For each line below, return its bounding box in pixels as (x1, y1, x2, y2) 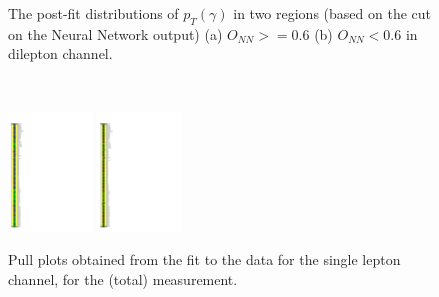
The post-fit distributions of (8, 3, 179, 23)
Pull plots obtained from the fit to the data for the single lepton (8, 249, 401, 270)
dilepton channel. (8, 43, 113, 64)
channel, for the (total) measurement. (8, 268, 238, 289)
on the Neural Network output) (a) (8, 23, 223, 44)
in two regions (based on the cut (233, 3, 431, 23)
